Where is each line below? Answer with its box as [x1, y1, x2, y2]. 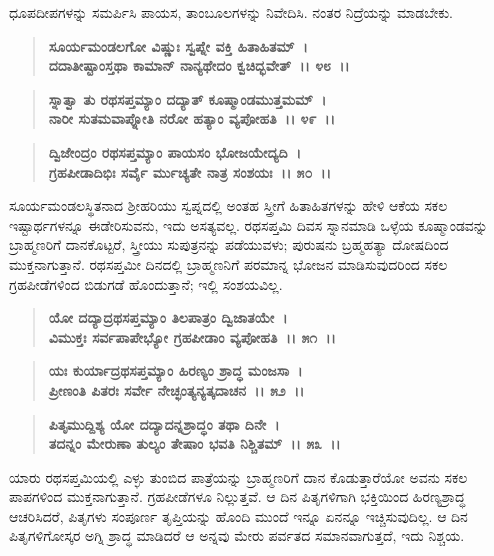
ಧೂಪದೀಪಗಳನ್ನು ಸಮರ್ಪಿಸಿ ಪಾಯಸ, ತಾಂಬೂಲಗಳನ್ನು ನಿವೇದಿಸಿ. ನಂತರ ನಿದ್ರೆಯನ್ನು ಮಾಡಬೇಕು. [9, 2, 454, 22]
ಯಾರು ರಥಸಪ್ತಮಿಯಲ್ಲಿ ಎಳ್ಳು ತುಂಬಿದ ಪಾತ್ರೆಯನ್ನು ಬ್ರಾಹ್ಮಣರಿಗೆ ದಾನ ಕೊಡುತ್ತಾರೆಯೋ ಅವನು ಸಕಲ [9, 466, 468, 487]
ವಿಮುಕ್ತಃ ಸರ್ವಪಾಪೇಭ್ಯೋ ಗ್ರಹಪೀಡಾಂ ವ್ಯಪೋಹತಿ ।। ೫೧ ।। [48, 326, 336, 347]
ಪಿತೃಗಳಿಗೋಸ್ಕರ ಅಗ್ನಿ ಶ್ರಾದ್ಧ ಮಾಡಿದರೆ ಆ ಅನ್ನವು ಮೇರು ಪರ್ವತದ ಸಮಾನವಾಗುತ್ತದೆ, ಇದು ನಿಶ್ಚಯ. [9, 525, 465, 546]
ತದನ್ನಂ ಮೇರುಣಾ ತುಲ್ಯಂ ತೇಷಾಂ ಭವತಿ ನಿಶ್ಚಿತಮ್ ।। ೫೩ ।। [48, 433, 341, 454]
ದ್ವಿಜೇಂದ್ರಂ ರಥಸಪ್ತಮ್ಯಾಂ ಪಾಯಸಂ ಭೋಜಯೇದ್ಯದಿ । [48, 141, 301, 162]
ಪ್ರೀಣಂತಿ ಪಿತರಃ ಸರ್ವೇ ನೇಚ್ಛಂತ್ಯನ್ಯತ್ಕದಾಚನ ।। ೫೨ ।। [48, 379, 305, 400]
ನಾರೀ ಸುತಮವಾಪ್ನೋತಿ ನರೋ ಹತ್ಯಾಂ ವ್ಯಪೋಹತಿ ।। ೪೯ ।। [48, 108, 335, 129]
